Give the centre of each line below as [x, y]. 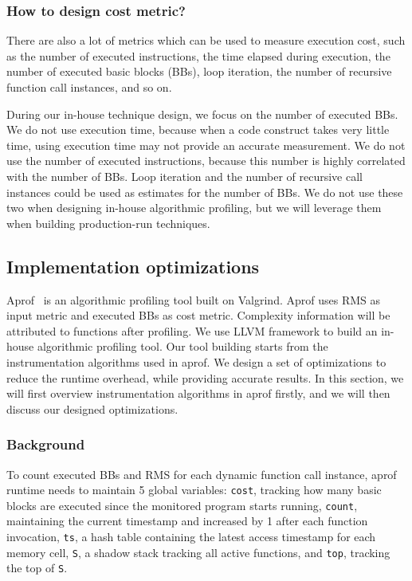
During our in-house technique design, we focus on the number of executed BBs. [202, 114]
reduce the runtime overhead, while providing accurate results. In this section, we [205, 377]
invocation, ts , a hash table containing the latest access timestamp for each [191, 537]
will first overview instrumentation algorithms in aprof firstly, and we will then [198, 393]
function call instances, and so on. [89, 87]
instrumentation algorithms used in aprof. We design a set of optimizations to [196, 361]
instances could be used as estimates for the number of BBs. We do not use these [205, 192]
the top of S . [37, 568]
